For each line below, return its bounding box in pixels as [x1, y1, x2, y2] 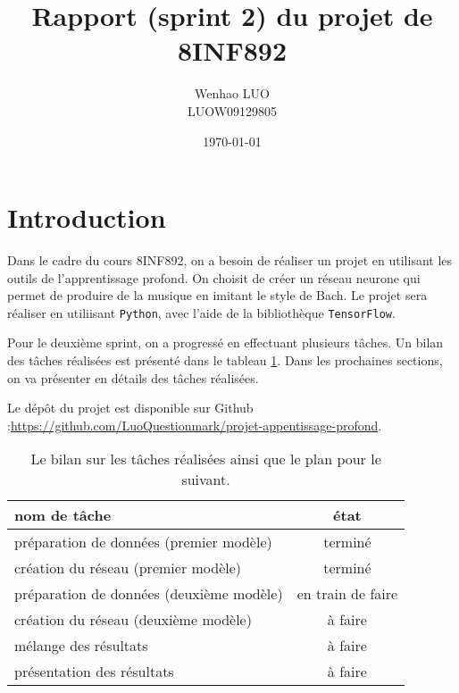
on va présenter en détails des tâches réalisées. [7, 368, 259, 387]
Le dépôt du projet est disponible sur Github [7, 398, 254, 417]
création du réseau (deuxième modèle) [14, 609, 252, 630]
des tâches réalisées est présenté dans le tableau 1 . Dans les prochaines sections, [7, 351, 443, 370]
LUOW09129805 [187, 101, 278, 120]
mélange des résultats [14, 635, 148, 656]
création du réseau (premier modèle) [14, 557, 242, 579]
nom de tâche [14, 505, 112, 526]
